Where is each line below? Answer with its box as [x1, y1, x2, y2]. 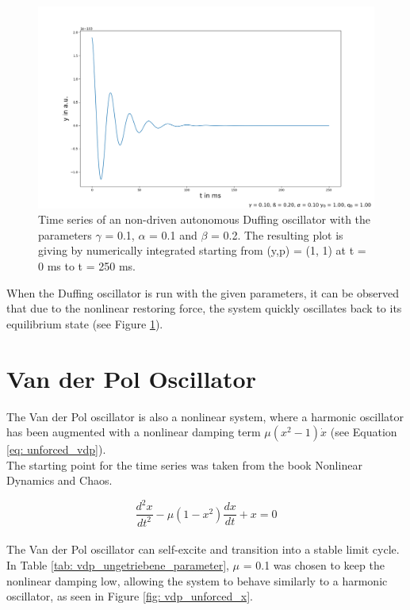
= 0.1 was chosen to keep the [243, 556, 385, 573]
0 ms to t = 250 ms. [38, 258, 136, 274]
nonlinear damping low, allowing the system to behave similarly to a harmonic [6, 572, 388, 589]
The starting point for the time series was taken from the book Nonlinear [6, 456, 362, 473]
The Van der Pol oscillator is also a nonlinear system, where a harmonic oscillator [6, 408, 404, 424]
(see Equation [330, 424, 397, 440]
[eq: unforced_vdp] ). [6, 441, 106, 458]
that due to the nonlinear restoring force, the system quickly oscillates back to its [6, 300, 402, 317]
